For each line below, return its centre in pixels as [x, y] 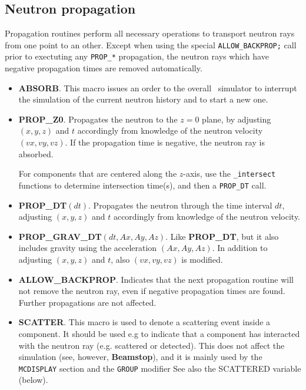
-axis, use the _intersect [229, 173]
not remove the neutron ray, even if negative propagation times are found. [152, 291]
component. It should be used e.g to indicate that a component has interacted [159, 333]
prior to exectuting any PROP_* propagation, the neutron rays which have [137, 56]
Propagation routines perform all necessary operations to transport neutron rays [150, 33]
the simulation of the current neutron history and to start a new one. [143, 99]
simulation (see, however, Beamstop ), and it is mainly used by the [140, 357]
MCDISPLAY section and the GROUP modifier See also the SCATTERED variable [160, 368]
